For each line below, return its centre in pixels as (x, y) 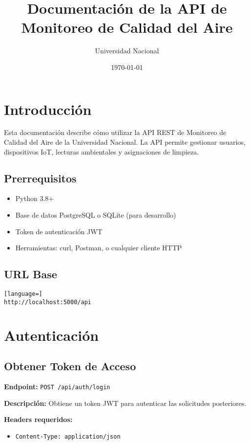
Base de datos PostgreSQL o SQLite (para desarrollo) (96, 215)
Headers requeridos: (38, 419)
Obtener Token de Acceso (70, 366)
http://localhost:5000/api (48, 302)
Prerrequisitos (40, 178)
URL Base (31, 274)
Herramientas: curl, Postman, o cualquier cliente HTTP (99, 248)
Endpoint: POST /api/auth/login (57, 386)
